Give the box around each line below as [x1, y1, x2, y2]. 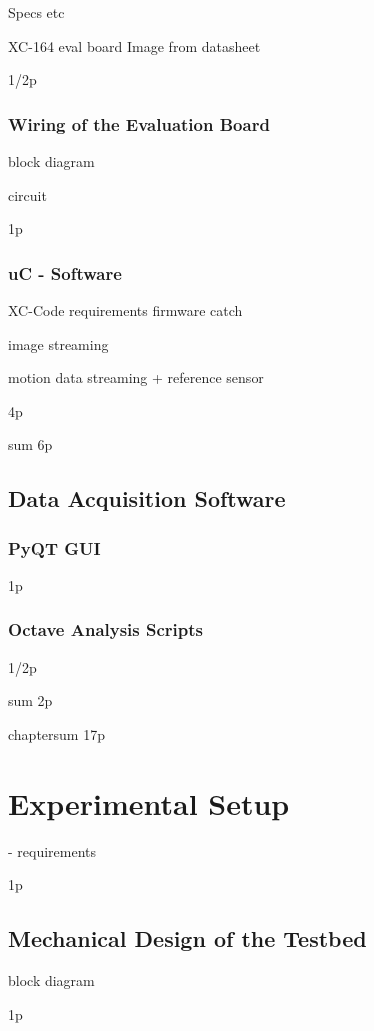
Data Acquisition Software [8, 483, 286, 514]
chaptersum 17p [8, 723, 105, 744]
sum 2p [8, 690, 53, 711]
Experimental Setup [8, 782, 290, 823]
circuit [8, 184, 47, 205]
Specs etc [8, 2, 65, 22]
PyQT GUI [8, 535, 101, 560]
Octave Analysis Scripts [8, 617, 204, 642]
